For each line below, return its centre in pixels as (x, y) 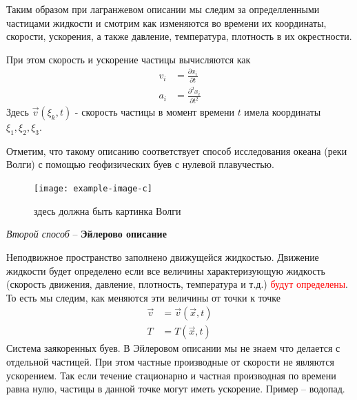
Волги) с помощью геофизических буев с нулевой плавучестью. (140, 164)
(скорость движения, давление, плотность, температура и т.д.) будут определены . (177, 284)
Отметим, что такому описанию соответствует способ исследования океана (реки (177, 150)
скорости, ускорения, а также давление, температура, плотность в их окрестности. (179, 36)
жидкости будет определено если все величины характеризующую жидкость (166, 270)
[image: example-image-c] (93, 189)
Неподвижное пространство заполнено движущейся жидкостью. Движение (163, 256)
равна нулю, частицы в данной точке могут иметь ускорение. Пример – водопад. (176, 389)
